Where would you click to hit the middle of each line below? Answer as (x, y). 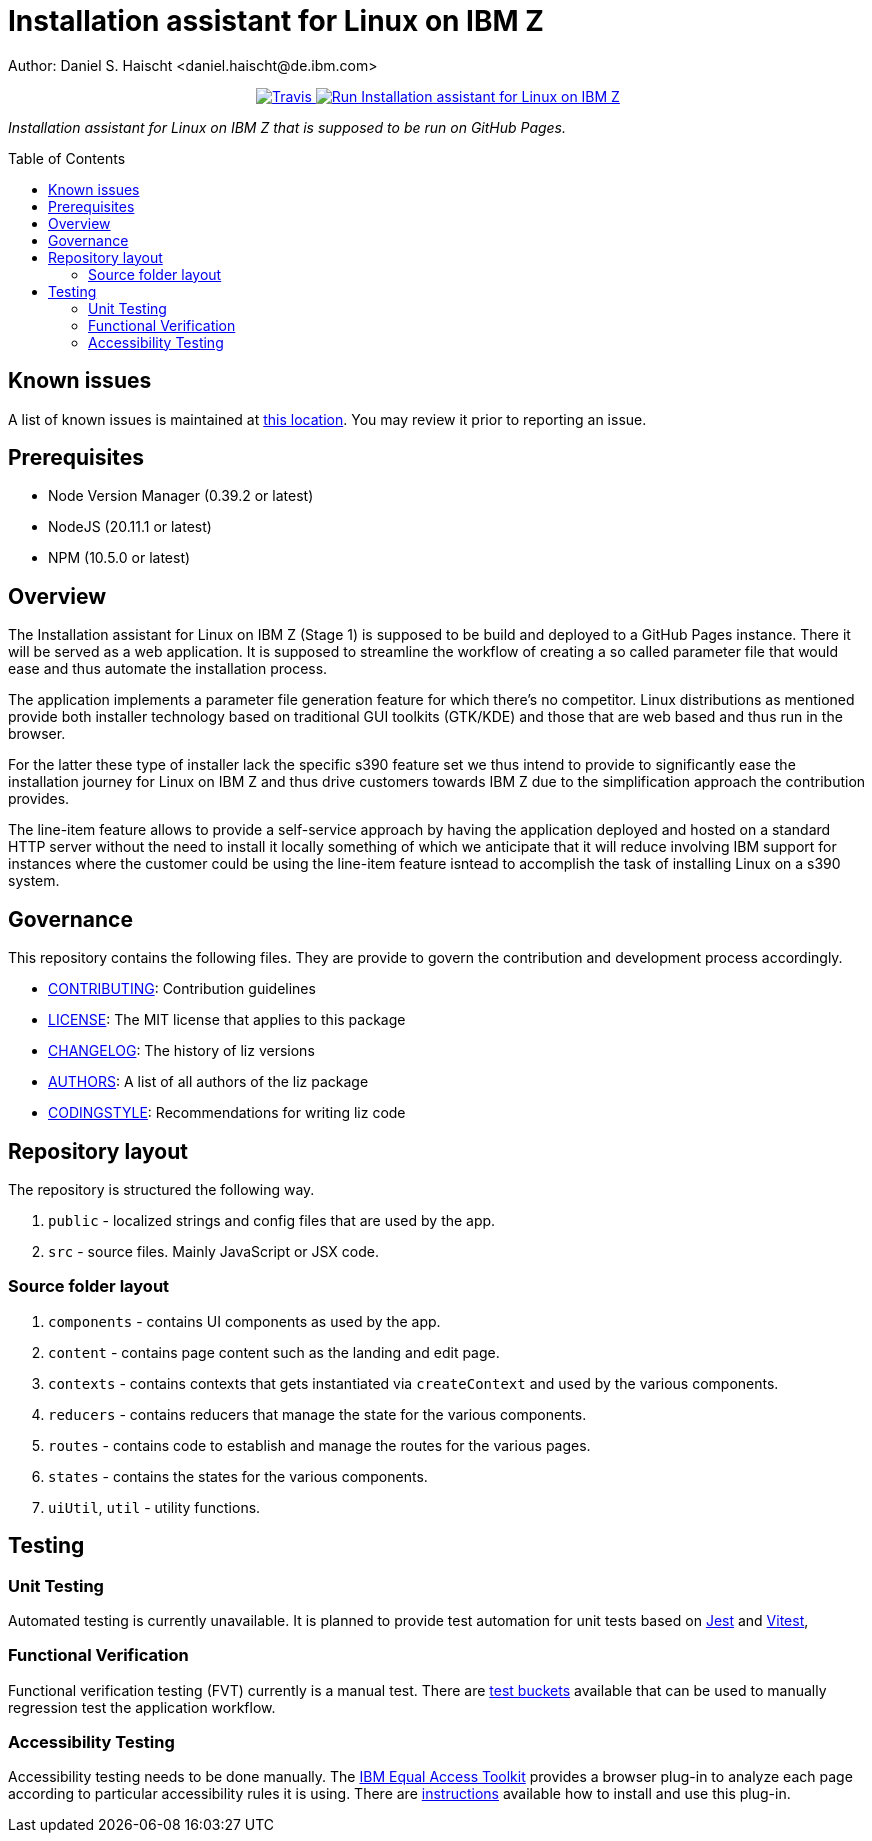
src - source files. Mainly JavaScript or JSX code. (213, 1251)
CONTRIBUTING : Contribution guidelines (182, 989)
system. (34, 881)
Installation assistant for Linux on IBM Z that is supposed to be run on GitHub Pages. (287, 127)
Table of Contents (67, 158)
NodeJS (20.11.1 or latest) (130, 527)
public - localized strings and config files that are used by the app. (272, 1220)
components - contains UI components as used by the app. (244, 1321)
